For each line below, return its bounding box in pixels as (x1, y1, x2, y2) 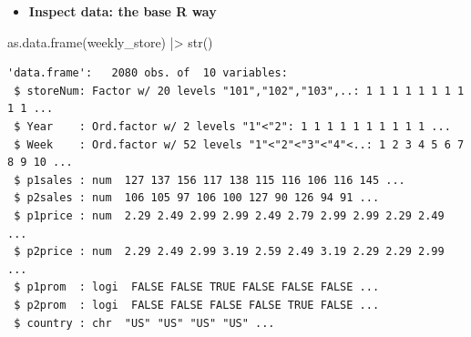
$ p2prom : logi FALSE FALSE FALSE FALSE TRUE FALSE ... (14, 298, 380, 311)
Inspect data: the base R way (28, 2, 217, 20)
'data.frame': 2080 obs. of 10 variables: (7, 66, 288, 80)
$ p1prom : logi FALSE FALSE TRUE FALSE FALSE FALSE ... (14, 281, 380, 294)
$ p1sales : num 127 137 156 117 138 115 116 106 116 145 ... (14, 173, 405, 187)
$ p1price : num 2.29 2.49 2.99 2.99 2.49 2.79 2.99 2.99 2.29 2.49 (14, 209, 445, 222)
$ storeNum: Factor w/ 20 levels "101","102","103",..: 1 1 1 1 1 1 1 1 (14, 84, 465, 97)
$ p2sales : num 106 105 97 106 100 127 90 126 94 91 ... (14, 191, 380, 205)
